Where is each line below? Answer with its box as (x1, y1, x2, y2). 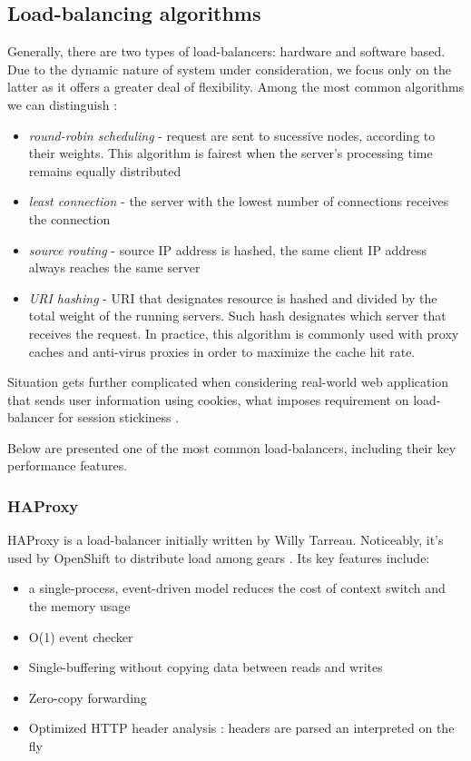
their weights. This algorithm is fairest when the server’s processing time (28, 143, 433, 163)
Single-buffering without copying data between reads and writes (28, 657, 383, 677)
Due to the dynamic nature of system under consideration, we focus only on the (7, 59, 452, 78)
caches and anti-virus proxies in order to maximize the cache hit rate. (28, 341, 416, 361)
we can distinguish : (7, 94, 118, 114)
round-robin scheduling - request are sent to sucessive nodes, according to (28, 125, 436, 144)
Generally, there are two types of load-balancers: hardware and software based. (7, 42, 446, 61)
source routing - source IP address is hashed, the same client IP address (28, 240, 427, 259)
